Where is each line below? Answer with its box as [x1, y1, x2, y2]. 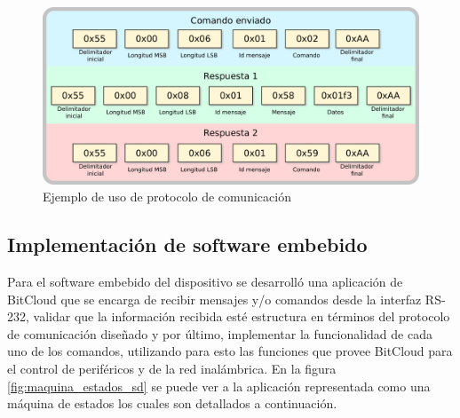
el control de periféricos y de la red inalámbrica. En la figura [7, 359, 337, 377]
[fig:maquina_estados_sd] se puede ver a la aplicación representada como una [7, 376, 431, 395]
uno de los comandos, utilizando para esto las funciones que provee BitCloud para [7, 342, 453, 360]
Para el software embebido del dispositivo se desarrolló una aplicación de [7, 272, 403, 290]
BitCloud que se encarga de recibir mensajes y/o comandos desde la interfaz [7, 289, 422, 308]
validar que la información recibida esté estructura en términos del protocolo [33, 307, 450, 326]
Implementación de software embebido [7, 231, 368, 258]
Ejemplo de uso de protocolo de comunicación [43, 187, 291, 206]
